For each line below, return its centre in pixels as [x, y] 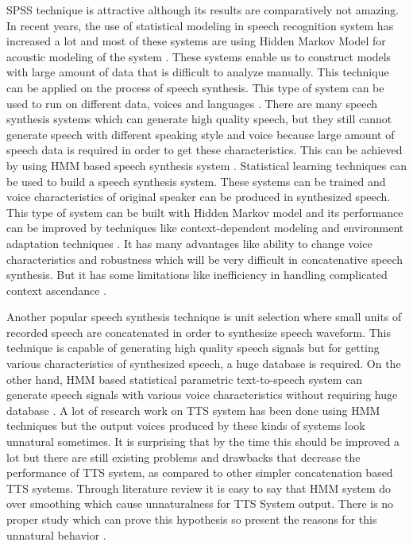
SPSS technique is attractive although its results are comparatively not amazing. [203, 10]
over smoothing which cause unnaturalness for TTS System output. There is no [200, 503]
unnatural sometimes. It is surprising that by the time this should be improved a [203, 441]
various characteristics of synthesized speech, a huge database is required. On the [204, 364]
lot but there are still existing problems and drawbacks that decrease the [183, 457]
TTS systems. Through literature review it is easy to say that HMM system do [199, 488]
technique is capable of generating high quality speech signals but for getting [193, 348]
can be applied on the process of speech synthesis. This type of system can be [195, 87]
